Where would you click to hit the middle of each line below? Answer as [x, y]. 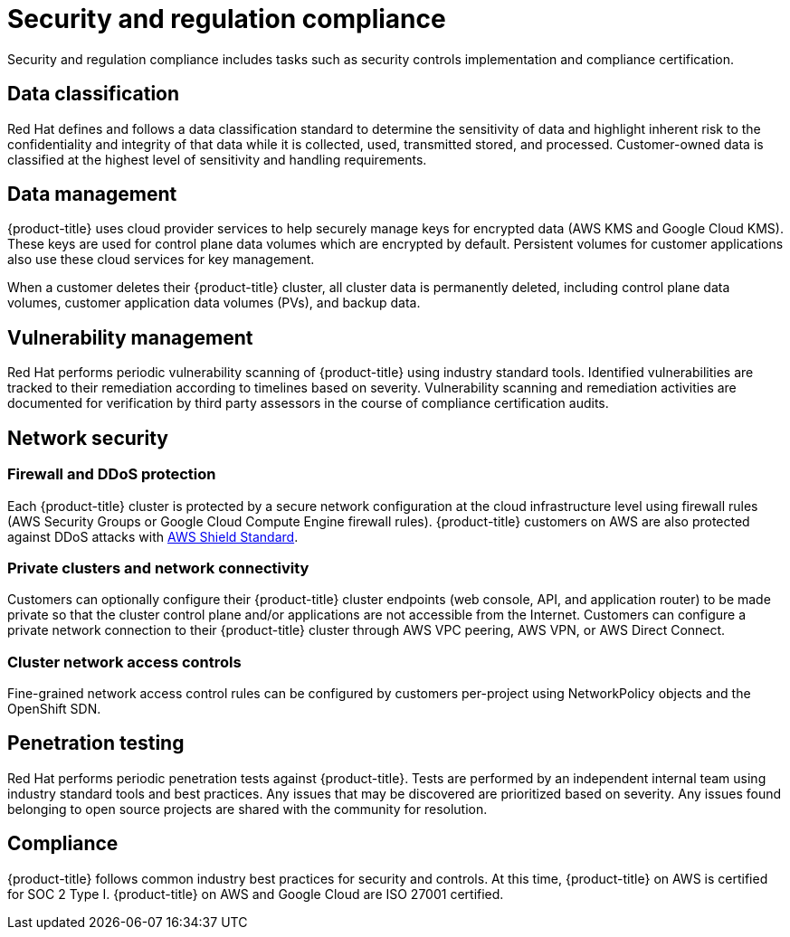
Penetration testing [96, 743]
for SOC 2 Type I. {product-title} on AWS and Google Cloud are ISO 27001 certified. [256, 894]
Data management [92, 194]
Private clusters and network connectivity [158, 568]
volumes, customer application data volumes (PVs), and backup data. [214, 303]
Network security [88, 438]
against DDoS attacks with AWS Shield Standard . [153, 536]
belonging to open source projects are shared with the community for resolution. [247, 809]
